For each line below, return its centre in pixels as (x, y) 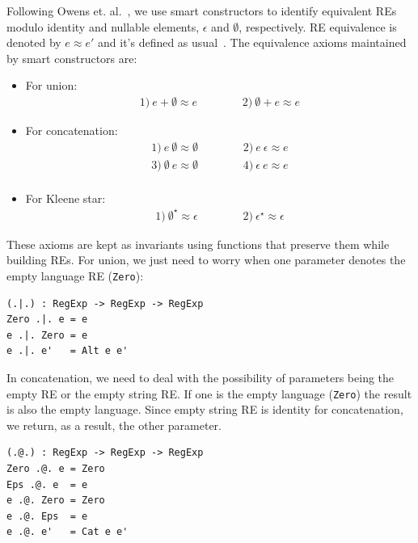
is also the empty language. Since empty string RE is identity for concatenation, (205, 409)
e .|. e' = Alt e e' (68, 351)
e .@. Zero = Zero (56, 501)
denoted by (34, 42)
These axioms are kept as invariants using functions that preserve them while (198, 244)
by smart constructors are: (72, 58)
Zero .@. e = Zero (56, 469)
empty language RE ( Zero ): (75, 276)
